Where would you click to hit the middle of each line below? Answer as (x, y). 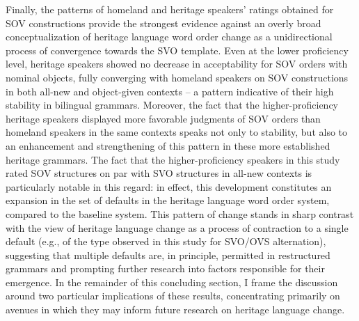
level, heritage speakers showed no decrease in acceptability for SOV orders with (177, 64)
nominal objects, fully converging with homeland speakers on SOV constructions (177, 77)
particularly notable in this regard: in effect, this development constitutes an (169, 186)
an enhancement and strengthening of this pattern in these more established (168, 145)
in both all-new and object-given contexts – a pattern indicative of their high (170, 91)
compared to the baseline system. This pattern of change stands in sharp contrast (180, 213)
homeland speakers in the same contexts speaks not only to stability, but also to (177, 132)
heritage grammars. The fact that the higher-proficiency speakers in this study (173, 159)
